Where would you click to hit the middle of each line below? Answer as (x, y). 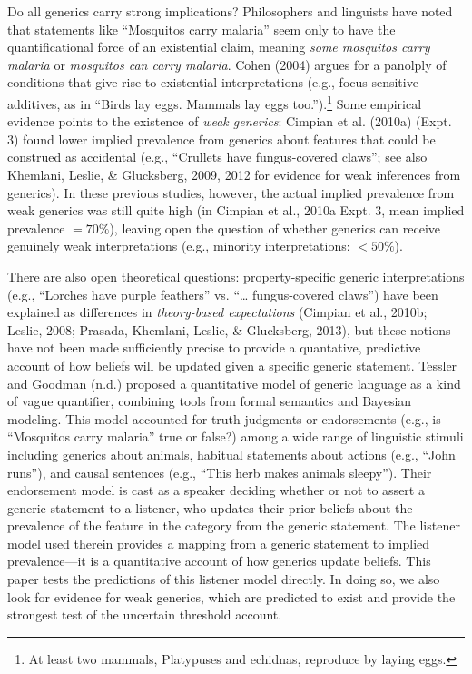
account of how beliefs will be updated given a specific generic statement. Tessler (232, 365)
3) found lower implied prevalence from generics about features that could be (221, 139)
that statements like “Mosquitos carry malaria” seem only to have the (202, 29)
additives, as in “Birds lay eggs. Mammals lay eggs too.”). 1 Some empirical (215, 102)
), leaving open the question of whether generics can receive (275, 228)
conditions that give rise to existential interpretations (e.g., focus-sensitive (213, 82)
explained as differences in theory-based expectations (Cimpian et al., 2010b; (217, 312)
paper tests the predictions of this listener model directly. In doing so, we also (224, 579)
